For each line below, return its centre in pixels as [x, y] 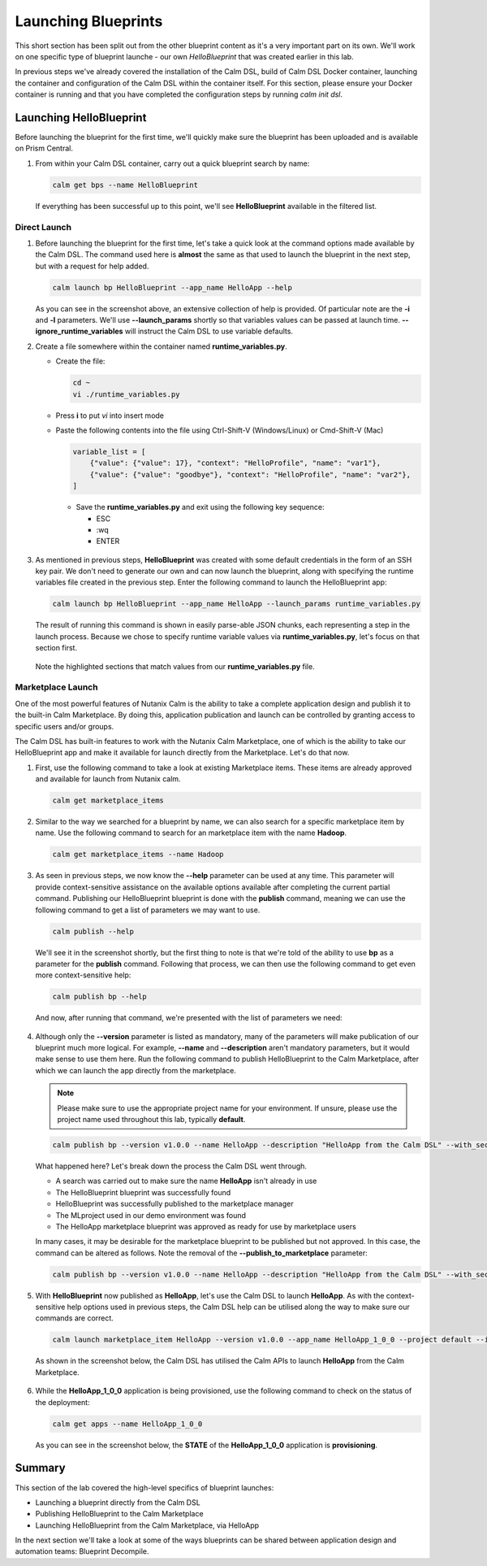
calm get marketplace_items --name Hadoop [138, 855]
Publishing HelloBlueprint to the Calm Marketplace [119, 1514]
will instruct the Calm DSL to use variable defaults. [209, 331]
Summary [40, 1468]
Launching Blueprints [89, 21]
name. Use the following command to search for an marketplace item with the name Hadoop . [191, 833]
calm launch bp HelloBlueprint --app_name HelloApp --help [172, 287]
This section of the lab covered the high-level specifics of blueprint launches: [144, 1487]
